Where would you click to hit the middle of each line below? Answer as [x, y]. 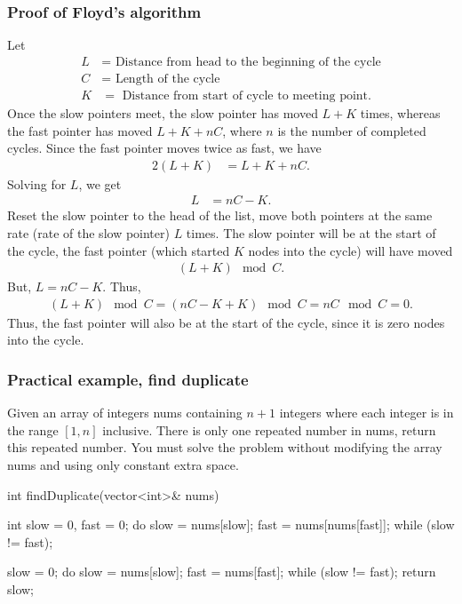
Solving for [37, 183]
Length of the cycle [167, 79]
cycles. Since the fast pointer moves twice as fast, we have [164, 148]
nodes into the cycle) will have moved [350, 250]
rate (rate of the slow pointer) [88, 232]
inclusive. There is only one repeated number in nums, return [269, 429]
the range [33, 429]
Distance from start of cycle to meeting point [245, 95]
